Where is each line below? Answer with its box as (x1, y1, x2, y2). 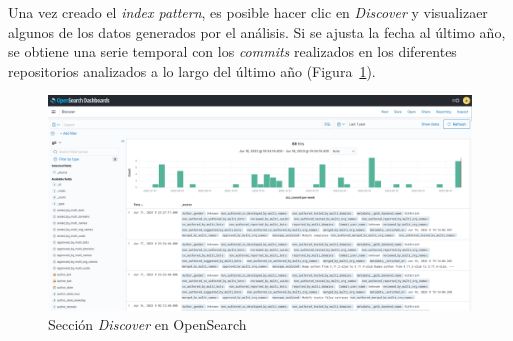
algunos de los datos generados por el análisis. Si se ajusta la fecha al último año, (8, 21, 506, 42)
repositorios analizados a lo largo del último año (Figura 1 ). (8, 60, 376, 81)
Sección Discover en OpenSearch (48, 314, 247, 335)
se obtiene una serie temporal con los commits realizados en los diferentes (8, 41, 457, 62)
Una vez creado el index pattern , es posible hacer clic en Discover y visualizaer (8, 2, 488, 22)
